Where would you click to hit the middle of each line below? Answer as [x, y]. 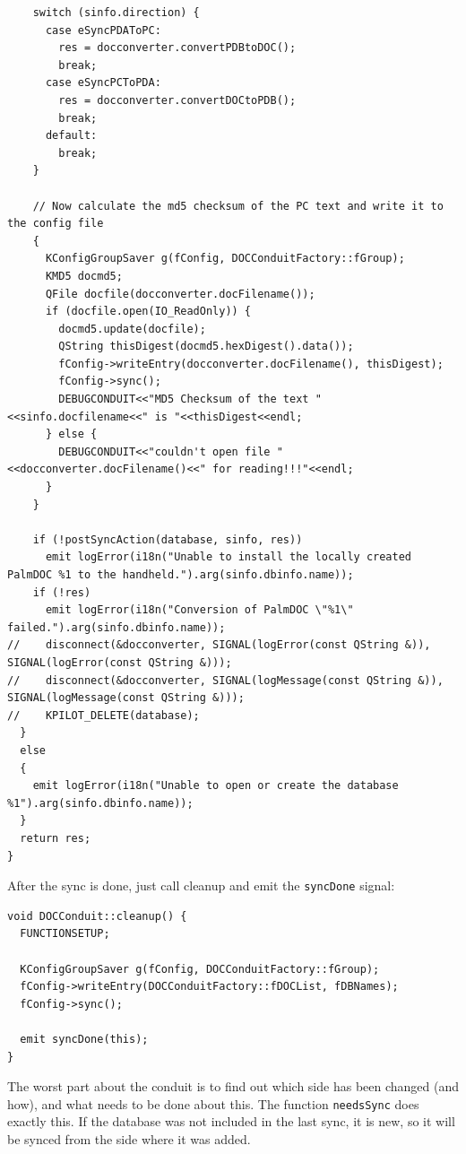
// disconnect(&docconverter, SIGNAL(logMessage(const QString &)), [225, 680]
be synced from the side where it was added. [129, 1138]
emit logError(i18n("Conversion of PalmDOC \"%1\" [199, 610]
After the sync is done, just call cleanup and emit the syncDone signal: [201, 885]
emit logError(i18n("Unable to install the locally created [229, 557]
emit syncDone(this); [84, 1039]
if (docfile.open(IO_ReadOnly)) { [148, 312]
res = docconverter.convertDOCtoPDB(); [177, 100]
